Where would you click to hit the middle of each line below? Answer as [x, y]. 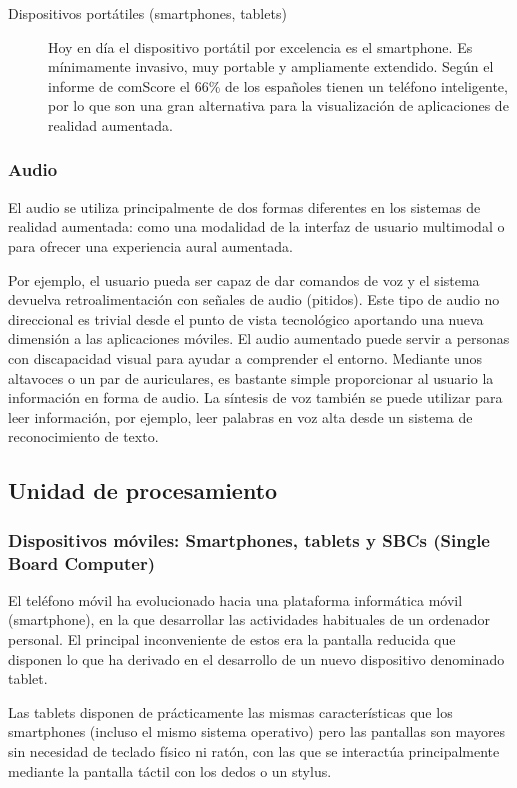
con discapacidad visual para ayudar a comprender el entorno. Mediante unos [245, 357]
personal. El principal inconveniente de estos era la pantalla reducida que [232, 639]
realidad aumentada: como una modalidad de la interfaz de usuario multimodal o [256, 226]
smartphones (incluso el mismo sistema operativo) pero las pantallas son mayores [257, 731]
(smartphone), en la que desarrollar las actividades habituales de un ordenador [249, 619]
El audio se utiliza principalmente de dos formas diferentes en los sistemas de [244, 206]
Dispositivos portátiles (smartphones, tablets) [147, 13]
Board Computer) [81, 562]
